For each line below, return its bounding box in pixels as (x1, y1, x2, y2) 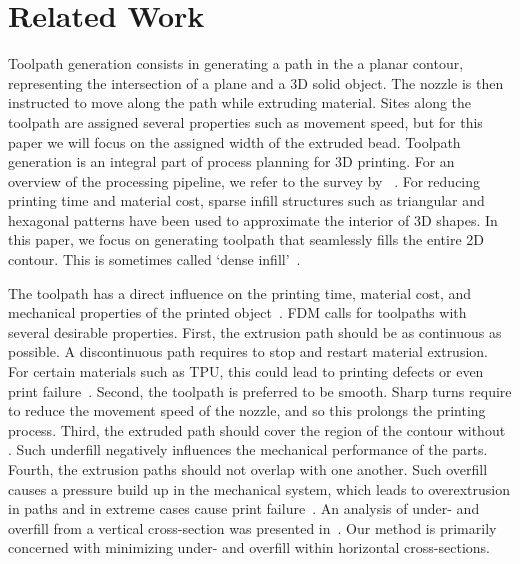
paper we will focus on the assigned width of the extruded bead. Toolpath (8, 131, 461, 152)
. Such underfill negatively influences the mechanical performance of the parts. (8, 439, 488, 460)
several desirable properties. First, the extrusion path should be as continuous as (8, 321, 502, 342)
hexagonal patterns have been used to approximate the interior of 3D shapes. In (8, 209, 498, 230)
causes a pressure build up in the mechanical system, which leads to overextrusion (8, 478, 511, 499)
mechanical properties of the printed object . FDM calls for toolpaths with (8, 302, 467, 323)
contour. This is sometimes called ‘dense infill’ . (8, 249, 301, 270)
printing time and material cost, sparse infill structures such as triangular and (8, 190, 485, 211)
